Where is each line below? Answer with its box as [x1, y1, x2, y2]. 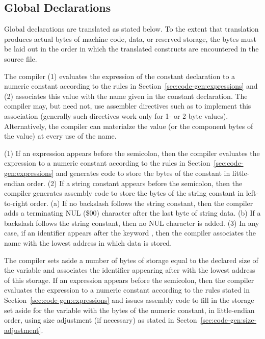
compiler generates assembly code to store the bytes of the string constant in [4, 188, 244, 198]
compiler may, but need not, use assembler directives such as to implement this [4, 100, 251, 111]
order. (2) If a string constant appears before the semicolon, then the [27, 177, 243, 188]
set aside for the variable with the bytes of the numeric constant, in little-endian [4, 304, 255, 315]
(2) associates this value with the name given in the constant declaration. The [4, 90, 248, 101]
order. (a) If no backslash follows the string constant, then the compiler [30, 197, 253, 208]
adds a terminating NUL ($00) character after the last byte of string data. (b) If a [4, 207, 261, 218]
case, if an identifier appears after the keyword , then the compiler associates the [4, 227, 256, 238]
